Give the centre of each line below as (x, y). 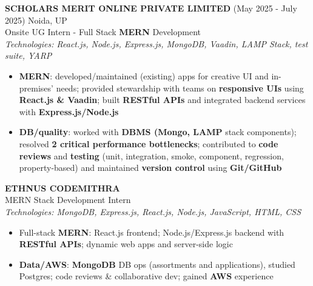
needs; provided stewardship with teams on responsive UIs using (180, 88)
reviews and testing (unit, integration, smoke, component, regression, (151, 155)
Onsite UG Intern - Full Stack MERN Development (103, 32)
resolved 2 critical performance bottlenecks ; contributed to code (149, 143)
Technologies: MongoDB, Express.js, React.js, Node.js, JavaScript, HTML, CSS (153, 211)
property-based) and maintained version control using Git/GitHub (150, 168)
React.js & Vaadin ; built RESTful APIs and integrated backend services (162, 100)
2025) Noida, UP (36, 20)
